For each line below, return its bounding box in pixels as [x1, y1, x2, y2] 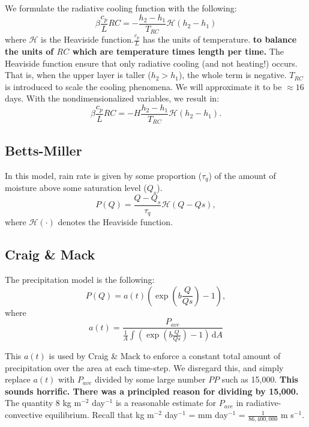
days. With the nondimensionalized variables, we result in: [5, 92, 220, 104]
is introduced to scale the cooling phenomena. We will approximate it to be [5, 80, 282, 92]
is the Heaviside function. [41, 33, 134, 46]
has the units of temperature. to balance [143, 33, 297, 46]
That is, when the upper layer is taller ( [5, 68, 151, 81]
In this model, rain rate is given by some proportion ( [5, 169, 202, 181]
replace [5, 373, 31, 386]
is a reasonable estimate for [115, 396, 217, 409]
